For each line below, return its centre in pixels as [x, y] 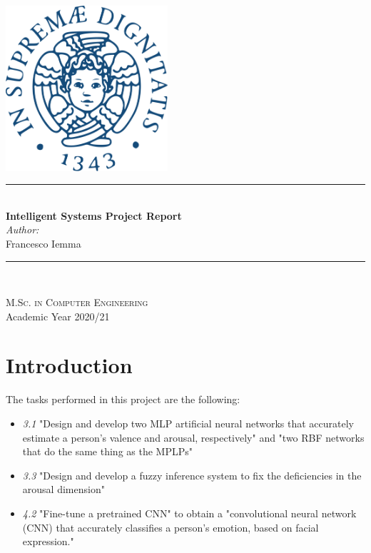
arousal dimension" [63, 489]
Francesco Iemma [44, 243]
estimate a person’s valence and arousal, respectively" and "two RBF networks [193, 437]
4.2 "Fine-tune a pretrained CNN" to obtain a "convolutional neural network [189, 513]
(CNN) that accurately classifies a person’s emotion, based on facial [171, 527]
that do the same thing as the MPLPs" [108, 451]
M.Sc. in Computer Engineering [77, 302]
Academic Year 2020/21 [58, 316]
